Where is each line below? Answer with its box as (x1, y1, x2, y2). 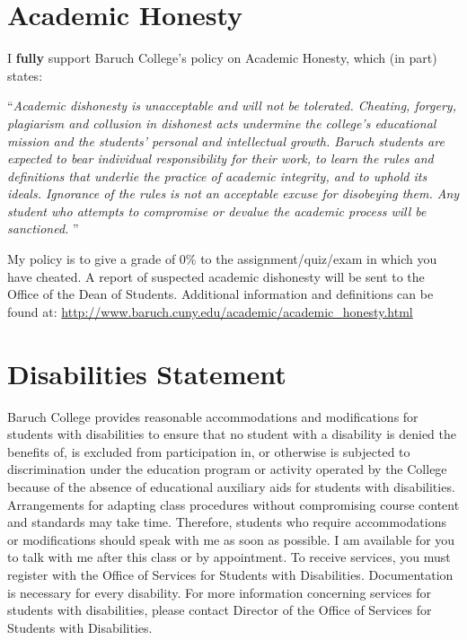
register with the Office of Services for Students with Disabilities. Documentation (7, 565, 454, 583)
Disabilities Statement (7, 355, 286, 391)
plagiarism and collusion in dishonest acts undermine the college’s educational (7, 113, 436, 132)
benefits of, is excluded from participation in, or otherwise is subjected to (7, 442, 410, 460)
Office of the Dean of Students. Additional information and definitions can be (7, 285, 434, 303)
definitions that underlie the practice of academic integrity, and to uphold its (7, 166, 427, 185)
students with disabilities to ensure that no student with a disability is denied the (7, 425, 457, 443)
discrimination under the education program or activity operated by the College (7, 460, 447, 478)
